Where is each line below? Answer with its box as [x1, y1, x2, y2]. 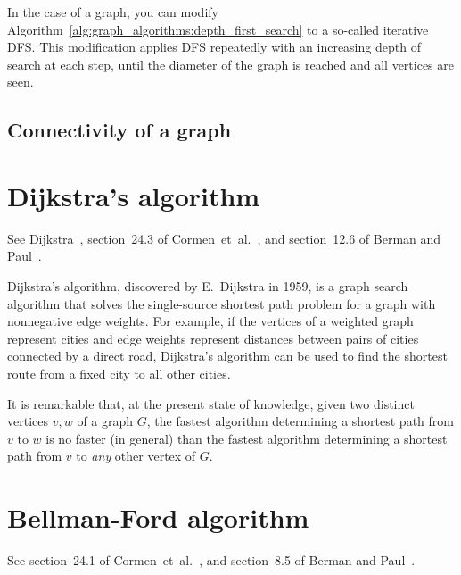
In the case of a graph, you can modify [7, 3, 218, 21]
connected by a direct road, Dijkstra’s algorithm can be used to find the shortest [7, 346, 448, 365]
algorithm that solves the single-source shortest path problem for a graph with [7, 294, 436, 312]
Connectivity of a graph [7, 116, 232, 144]
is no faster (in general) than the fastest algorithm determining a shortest [45, 429, 448, 447]
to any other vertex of [76, 446, 196, 465]
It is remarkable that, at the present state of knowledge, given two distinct [7, 394, 415, 412]
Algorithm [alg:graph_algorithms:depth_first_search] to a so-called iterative [7, 20, 429, 38]
